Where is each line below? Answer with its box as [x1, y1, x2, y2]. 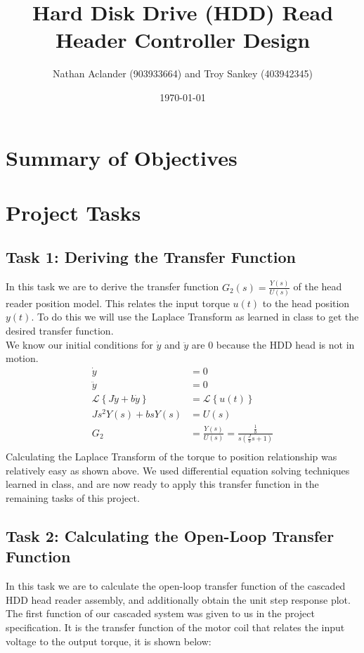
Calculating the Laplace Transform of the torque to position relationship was [6, 449, 337, 464]
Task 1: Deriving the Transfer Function [6, 246, 297, 268]
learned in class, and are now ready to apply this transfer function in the [6, 477, 319, 491]
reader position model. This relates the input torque [6, 295, 230, 310]
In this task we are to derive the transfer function [6, 279, 219, 294]
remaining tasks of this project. [6, 490, 140, 505]
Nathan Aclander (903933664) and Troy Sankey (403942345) [53, 66, 313, 81]
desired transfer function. [6, 323, 114, 338]
